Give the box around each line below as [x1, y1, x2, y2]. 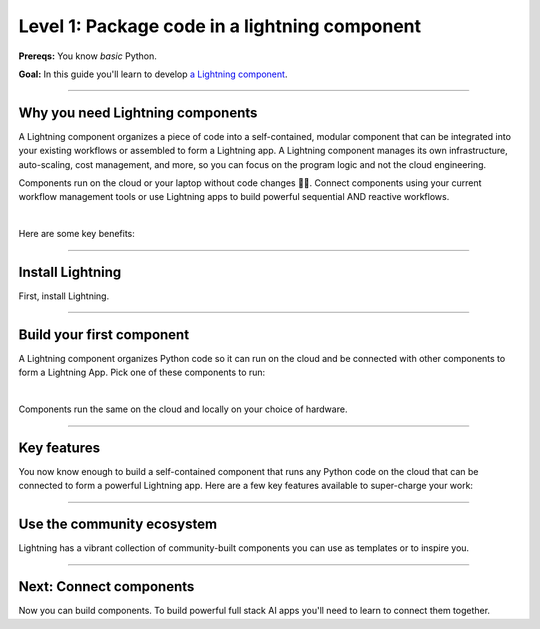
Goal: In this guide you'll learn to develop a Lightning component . [18, 68, 288, 80]
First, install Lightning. [18, 290, 110, 302]
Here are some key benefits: [18, 228, 135, 240]
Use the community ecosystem [18, 516, 218, 533]
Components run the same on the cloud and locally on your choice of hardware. [18, 403, 348, 415]
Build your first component [18, 326, 190, 343]
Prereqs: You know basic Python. [18, 50, 157, 62]
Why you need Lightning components [18, 104, 258, 121]
